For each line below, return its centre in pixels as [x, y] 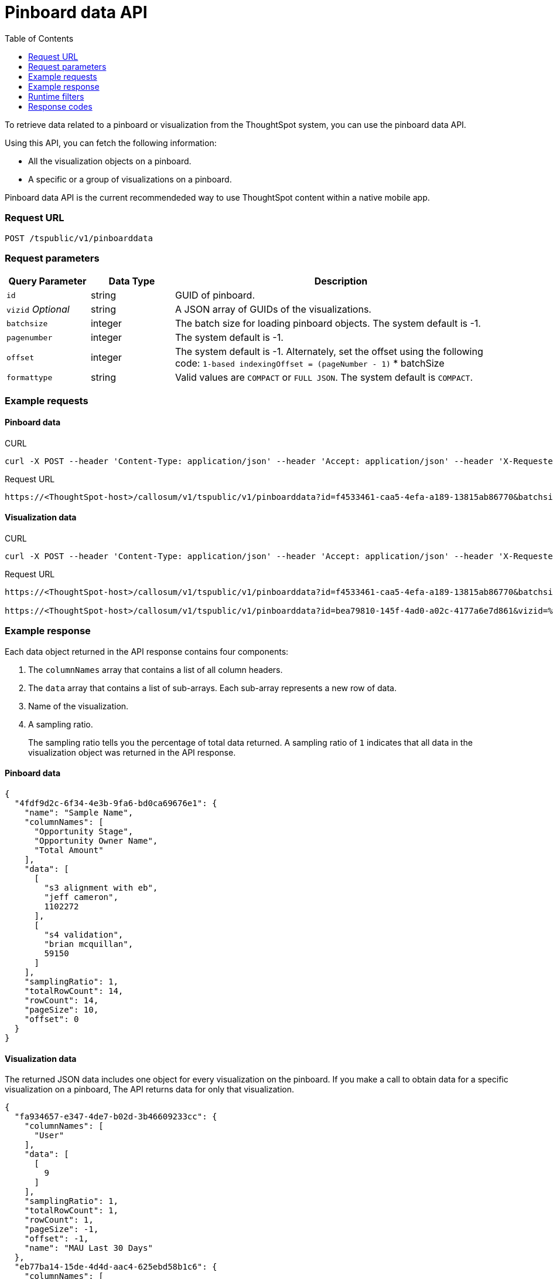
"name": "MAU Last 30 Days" [88, 1248]
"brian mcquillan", [89, 944]
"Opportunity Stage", [84, 832]
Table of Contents [39, 38]
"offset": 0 [52, 1019]
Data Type [132, 281]
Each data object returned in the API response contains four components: [147, 651]
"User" [49, 1136]
